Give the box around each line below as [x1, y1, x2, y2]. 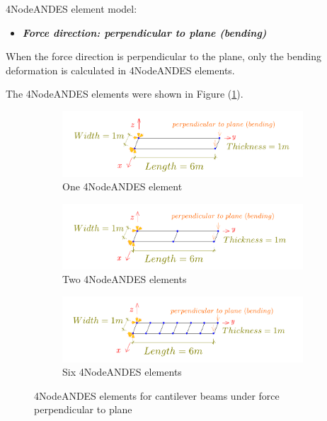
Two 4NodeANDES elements [62, 272, 187, 287]
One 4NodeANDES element [62, 179, 183, 194]
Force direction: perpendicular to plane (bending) [22, 25, 267, 40]
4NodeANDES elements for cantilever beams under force [34, 388, 280, 403]
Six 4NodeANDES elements [62, 364, 182, 379]
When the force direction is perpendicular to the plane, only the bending [6, 49, 321, 64]
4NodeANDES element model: [6, 1, 137, 16]
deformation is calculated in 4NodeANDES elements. [6, 62, 235, 77]
